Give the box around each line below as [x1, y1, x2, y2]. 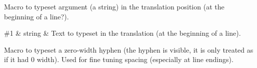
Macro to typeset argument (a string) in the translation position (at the [4, 1, 224, 11]
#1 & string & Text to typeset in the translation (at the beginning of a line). [4, 28, 241, 38]
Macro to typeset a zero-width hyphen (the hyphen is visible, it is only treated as [4, 44, 253, 55]
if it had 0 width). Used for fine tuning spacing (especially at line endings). [4, 54, 233, 65]
